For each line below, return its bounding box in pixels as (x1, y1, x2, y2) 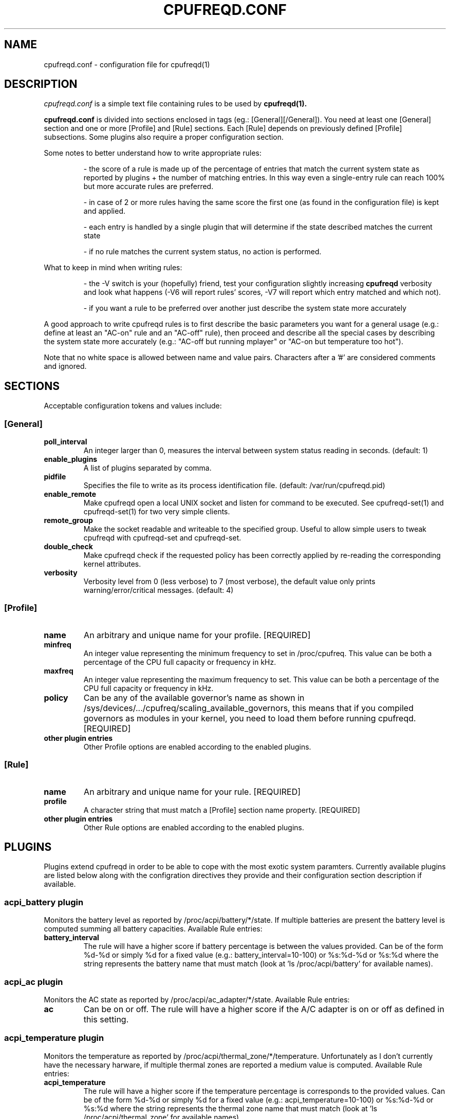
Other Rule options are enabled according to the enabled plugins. (83, 823, 304, 832)
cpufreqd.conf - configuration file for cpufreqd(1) (44, 60, 210, 69)
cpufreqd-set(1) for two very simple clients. (83, 507, 230, 516)
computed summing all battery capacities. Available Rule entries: (44, 924, 262, 934)
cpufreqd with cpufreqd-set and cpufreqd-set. (83, 533, 241, 543)
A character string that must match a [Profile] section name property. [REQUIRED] (83, 805, 360, 814)
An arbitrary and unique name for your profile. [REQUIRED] (84, 629, 311, 640)
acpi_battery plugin (4, 897, 84, 907)
